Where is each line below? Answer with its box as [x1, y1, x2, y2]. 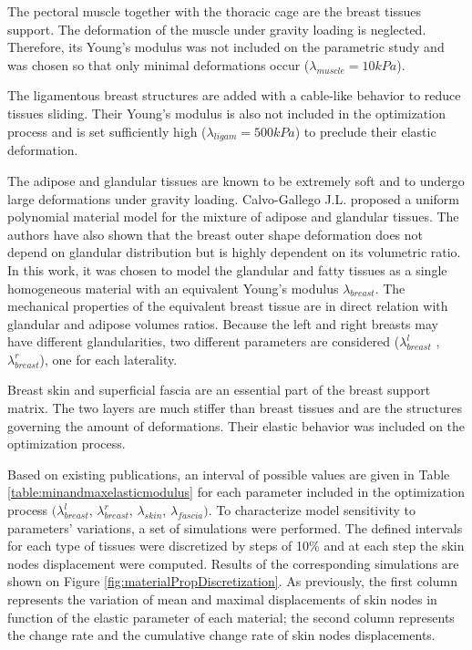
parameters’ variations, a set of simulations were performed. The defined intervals [7, 518, 463, 537]
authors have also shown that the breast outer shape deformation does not [7, 224, 424, 243]
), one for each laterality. [39, 349, 178, 368]
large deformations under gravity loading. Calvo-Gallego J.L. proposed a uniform [7, 189, 459, 208]
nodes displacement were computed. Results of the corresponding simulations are [7, 553, 459, 573]
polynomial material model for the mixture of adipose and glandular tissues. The [7, 207, 459, 226]
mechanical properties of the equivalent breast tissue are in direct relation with [7, 296, 448, 315]
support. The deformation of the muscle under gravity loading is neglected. [7, 19, 426, 38]
